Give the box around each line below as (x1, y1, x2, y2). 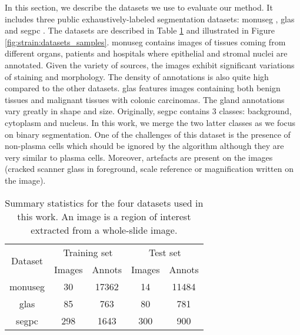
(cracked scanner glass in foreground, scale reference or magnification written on (5, 162, 294, 175)
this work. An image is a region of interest (17, 209, 191, 223)
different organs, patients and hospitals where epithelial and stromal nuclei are (5, 47, 288, 59)
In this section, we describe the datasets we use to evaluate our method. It (5, 1, 273, 13)
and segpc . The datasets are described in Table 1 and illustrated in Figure (5, 24, 275, 37)
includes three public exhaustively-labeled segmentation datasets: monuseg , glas (5, 12, 295, 25)
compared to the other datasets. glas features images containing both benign (5, 82, 281, 94)
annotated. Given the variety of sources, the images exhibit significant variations (5, 58, 295, 71)
